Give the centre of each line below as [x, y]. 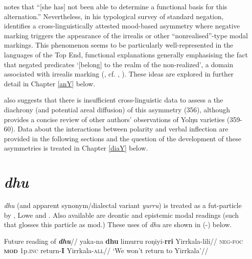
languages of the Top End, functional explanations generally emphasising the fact [126, 54]
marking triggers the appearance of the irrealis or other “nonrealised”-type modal [126, 35]
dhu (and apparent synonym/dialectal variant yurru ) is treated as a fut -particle [123, 205]
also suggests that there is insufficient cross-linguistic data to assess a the [114, 100]
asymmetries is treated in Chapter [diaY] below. [76, 148]
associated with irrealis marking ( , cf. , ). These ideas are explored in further [119, 74]
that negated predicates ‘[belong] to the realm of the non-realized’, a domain [119, 64]
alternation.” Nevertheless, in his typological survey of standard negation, [114, 16]
